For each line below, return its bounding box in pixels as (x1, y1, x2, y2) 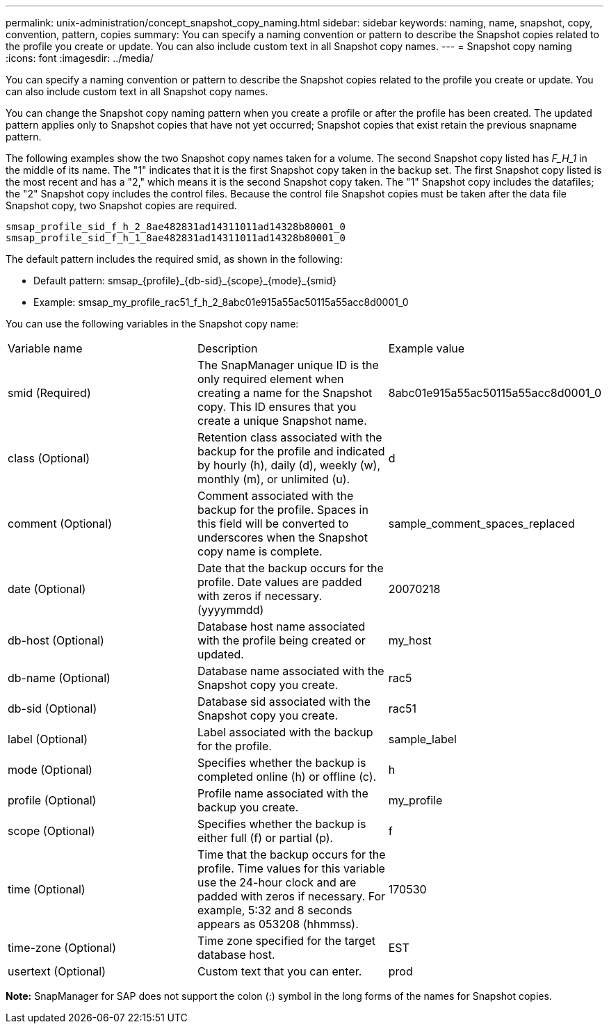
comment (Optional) (8, 517, 112, 530)
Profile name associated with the (197, 786, 368, 800)
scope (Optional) (8, 824, 95, 838)
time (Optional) (8, 882, 86, 896)
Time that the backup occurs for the (197, 848, 386, 861)
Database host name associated (197, 619, 366, 633)
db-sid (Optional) (8, 702, 97, 715)
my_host (388, 633, 432, 647)
